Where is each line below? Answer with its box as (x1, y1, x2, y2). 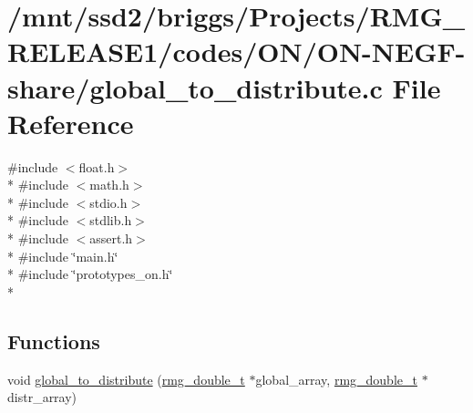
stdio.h (89, 192, 128, 212)
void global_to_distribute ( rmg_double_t (7, 369, 245, 388)
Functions (7, 326, 100, 355)
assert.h (89, 229, 133, 248)
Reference (7, 104, 134, 141)
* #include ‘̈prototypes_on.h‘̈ (7, 264, 173, 284)
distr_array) (7, 387, 77, 407)
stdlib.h (89, 211, 132, 230)
